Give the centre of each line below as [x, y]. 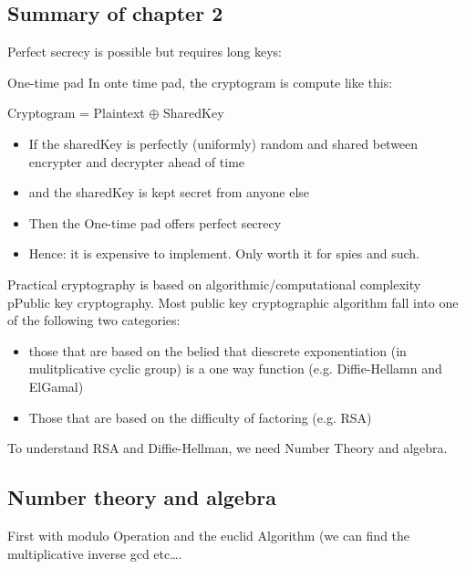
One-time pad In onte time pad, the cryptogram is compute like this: [200, 82]
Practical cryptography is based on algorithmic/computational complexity [214, 284]
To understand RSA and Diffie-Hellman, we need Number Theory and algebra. [228, 448]
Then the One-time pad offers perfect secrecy [155, 222]
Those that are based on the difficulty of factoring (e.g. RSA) [200, 417]
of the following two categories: [94, 320]
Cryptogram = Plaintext [76, 113]
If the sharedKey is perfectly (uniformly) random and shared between [223, 143]
